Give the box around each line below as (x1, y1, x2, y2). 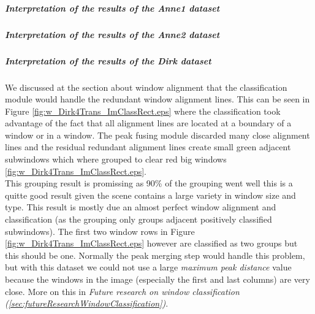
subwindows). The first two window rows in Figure (5, 224, 195, 237)
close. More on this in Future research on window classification (5, 285, 240, 297)
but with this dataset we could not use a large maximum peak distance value (5, 261, 292, 274)
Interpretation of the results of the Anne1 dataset (5, 1, 220, 14)
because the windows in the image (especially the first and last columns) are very (5, 273, 310, 285)
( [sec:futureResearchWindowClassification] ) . (5, 297, 169, 310)
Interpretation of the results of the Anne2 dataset (5, 28, 220, 40)
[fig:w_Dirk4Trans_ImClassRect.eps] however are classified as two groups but (5, 237, 298, 250)
